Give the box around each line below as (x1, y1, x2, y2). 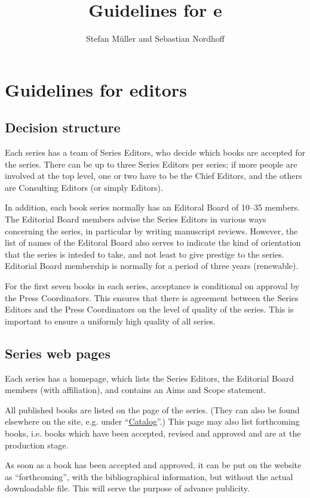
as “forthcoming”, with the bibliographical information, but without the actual (5, 470, 293, 482)
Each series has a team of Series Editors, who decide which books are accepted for (5, 146, 306, 159)
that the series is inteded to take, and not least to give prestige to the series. (5, 248, 284, 260)
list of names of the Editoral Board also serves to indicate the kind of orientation (5, 236, 301, 249)
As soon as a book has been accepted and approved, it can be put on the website (5, 459, 302, 471)
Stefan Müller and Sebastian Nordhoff (86, 32, 225, 45)
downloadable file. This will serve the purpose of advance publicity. (5, 482, 250, 494)
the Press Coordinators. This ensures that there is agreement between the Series (5, 291, 299, 304)
